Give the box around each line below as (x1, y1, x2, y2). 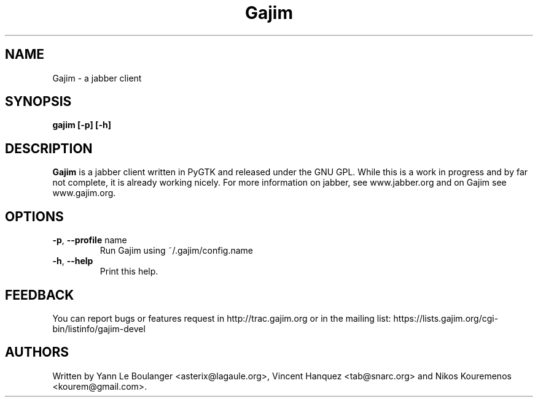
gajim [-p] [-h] (52, 119, 111, 131)
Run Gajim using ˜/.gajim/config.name (99, 245, 253, 256)
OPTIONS (5, 208, 64, 224)
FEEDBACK (5, 287, 74, 303)
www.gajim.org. (52, 188, 116, 199)
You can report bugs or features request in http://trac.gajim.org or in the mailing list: (52, 313, 391, 324)
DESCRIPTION (5, 140, 93, 156)
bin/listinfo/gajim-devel (52, 323, 146, 334)
